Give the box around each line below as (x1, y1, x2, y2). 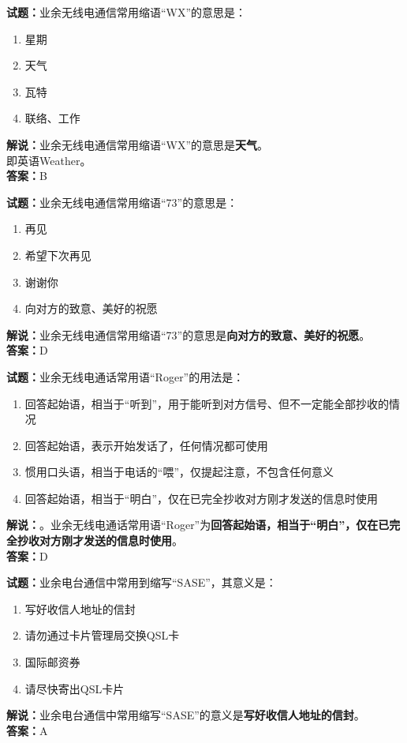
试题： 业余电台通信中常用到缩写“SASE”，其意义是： (6, 574, 277, 591)
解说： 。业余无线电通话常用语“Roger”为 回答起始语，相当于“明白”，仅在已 (6, 516, 390, 533)
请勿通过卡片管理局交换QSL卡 (24, 627, 180, 644)
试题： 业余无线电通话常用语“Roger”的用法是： (6, 368, 245, 385)
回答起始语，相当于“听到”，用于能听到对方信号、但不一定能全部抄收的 (24, 395, 390, 411)
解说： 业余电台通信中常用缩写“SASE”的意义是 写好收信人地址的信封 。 (6, 707, 365, 723)
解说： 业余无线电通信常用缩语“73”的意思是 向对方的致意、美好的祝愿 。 (6, 326, 371, 343)
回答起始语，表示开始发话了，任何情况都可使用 (24, 437, 268, 453)
